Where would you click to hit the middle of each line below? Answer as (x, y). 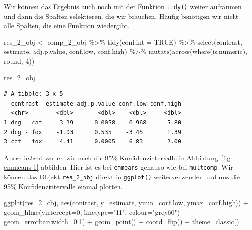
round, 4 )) (19, 61)
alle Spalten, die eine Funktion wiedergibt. (67, 26)
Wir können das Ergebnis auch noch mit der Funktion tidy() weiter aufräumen (123, 6)
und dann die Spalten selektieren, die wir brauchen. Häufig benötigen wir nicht (121, 16)
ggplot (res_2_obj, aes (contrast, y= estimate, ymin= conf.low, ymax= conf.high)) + (126, 203)
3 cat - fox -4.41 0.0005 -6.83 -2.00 (93, 142)
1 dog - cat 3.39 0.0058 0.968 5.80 (93, 123)
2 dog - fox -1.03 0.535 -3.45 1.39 (93, 132)
